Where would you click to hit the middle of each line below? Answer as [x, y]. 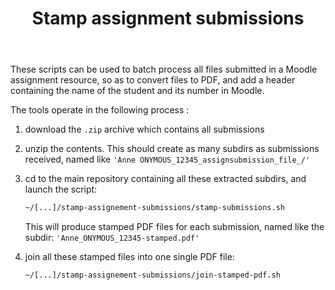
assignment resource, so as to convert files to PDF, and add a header [153, 80]
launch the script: [61, 189]
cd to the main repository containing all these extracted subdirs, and [165, 179]
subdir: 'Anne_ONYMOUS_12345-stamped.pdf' [112, 238]
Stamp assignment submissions [168, 18]
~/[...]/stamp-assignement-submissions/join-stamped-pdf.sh [152, 275]
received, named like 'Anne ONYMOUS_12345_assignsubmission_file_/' [167, 159]
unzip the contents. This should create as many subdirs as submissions [172, 149]
